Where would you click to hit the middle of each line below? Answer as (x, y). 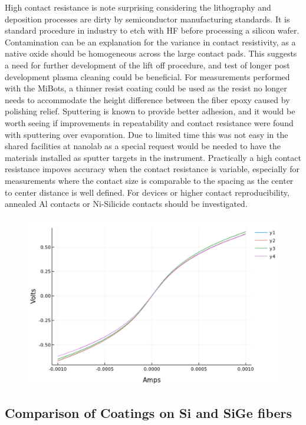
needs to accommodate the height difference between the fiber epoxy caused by (147, 99)
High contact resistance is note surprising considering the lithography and (138, 7)
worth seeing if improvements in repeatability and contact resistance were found (149, 122)
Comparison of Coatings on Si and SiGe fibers (149, 413)
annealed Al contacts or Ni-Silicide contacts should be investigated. (126, 204)
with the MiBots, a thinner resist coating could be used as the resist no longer (146, 88)
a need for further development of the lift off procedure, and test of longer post (147, 65)
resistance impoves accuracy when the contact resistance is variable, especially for (152, 169)
